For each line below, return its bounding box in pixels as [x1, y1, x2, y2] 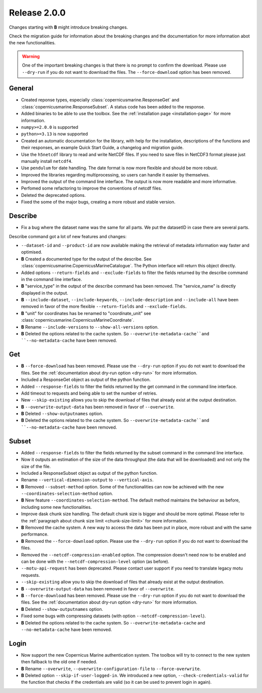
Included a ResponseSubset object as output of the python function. [21, 470, 158, 476]
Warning [22, 53, 40, 59]
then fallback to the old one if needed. [21, 659, 98, 665]
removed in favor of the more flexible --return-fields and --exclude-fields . [21, 304, 187, 310]
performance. [21, 531, 49, 537]
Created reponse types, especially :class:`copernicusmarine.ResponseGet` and [21, 97, 180, 103]
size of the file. [21, 463, 51, 469]
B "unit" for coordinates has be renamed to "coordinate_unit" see [21, 310, 151, 316]
